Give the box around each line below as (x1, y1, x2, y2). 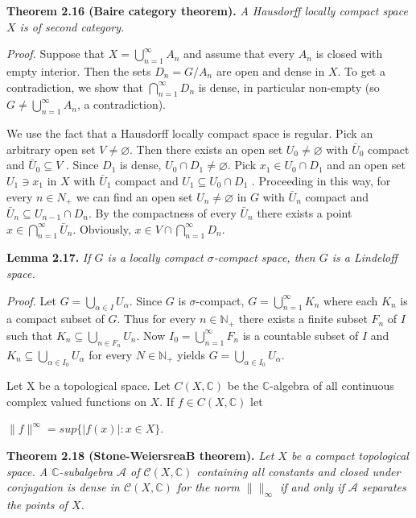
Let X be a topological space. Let (6, 377, 171, 394)
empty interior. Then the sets (6, 62, 151, 79)
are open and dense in (216, 62, 325, 79)
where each (323, 292, 378, 309)
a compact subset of (6, 310, 105, 327)
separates (361, 479, 406, 495)
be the (227, 377, 259, 394)
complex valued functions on (6, 392, 146, 409)
